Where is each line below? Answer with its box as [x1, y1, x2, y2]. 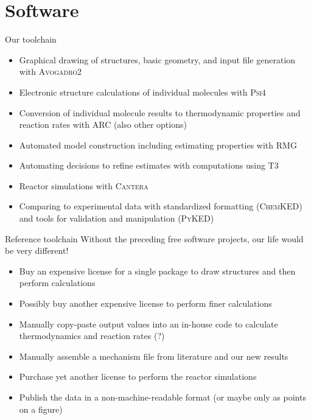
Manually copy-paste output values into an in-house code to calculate [19, 317, 278, 330]
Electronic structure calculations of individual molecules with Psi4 [19, 85, 266, 98]
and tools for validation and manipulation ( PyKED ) [19, 212, 214, 225]
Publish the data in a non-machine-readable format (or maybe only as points [19, 391, 306, 403]
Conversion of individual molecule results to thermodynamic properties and [19, 106, 301, 119]
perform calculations [19, 276, 96, 289]
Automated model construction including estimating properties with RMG [19, 138, 297, 151]
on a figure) [19, 402, 63, 415]
